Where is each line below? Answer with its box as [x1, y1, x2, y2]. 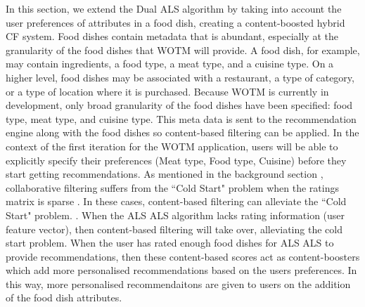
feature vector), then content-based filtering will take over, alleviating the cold [6, 221, 342, 236]
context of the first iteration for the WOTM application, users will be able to [6, 138, 338, 153]
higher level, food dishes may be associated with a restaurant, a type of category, [6, 70, 354, 84]
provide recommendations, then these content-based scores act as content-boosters [6, 249, 360, 263]
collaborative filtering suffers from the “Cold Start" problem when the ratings [6, 180, 339, 195]
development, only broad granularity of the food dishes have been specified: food [6, 98, 353, 112]
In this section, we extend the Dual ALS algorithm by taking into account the [6, 1, 342, 15]
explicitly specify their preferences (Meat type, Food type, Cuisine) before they [6, 152, 347, 167]
